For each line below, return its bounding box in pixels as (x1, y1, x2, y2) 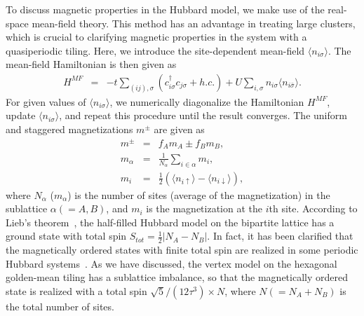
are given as (154, 122, 205, 137)
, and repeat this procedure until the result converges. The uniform (59, 108, 347, 123)
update (6, 108, 36, 123)
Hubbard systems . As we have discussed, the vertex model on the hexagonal (6, 256, 337, 270)
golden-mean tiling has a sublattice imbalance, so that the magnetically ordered (6, 270, 348, 284)
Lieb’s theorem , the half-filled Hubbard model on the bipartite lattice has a (6, 214, 335, 229)
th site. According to (269, 201, 358, 216)
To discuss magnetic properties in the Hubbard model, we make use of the (6, 2, 325, 16)
